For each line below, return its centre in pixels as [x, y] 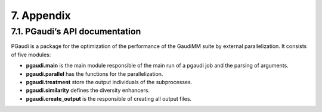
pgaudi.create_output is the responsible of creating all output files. [109, 98]
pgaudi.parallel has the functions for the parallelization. [95, 73]
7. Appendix [41, 15]
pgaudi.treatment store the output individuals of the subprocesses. [109, 82]
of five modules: [31, 55]
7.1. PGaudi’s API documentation [76, 31]
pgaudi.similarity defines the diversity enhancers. [88, 90]
